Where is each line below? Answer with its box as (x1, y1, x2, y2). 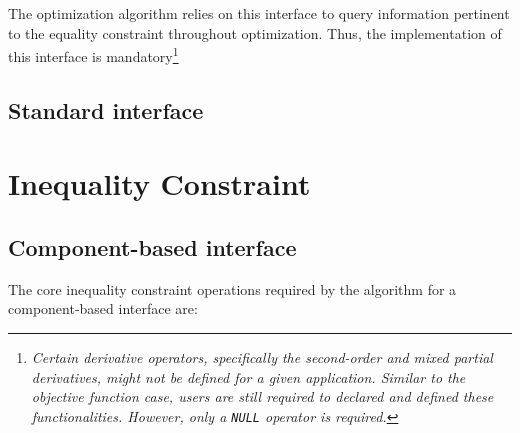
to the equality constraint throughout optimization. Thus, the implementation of (8, 22, 502, 43)
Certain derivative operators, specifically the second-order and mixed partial (31, 346, 493, 367)
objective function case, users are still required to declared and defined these (31, 386, 494, 407)
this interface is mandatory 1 (8, 43, 179, 66)
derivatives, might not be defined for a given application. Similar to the (31, 366, 466, 387)
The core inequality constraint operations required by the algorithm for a (8, 278, 457, 299)
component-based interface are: (8, 298, 198, 319)
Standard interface (8, 94, 204, 125)
